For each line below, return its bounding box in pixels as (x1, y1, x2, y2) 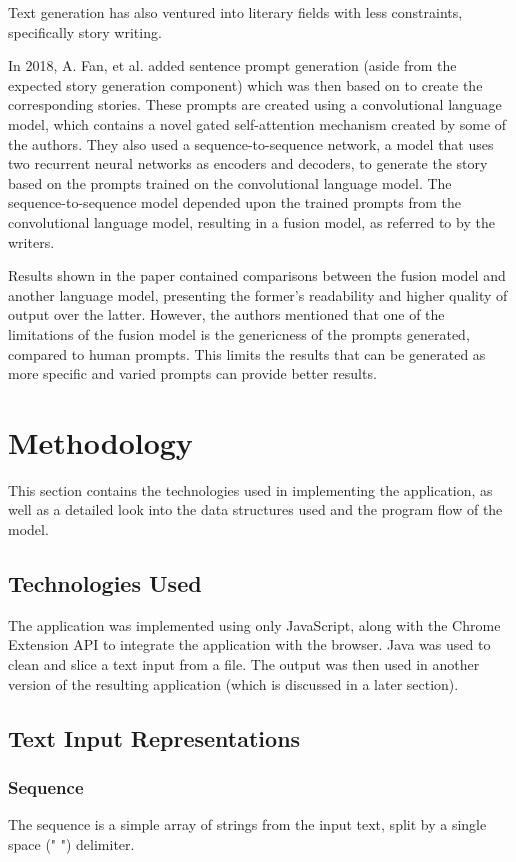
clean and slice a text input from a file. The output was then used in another (8, 653, 480, 674)
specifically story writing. (8, 21, 162, 42)
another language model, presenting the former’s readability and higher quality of (8, 284, 508, 305)
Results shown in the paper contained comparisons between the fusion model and (8, 265, 506, 286)
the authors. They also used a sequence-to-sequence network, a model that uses (8, 133, 494, 154)
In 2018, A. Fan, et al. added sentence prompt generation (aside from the (8, 55, 457, 76)
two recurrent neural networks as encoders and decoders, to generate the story (8, 153, 488, 174)
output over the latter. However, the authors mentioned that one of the (8, 304, 445, 325)
